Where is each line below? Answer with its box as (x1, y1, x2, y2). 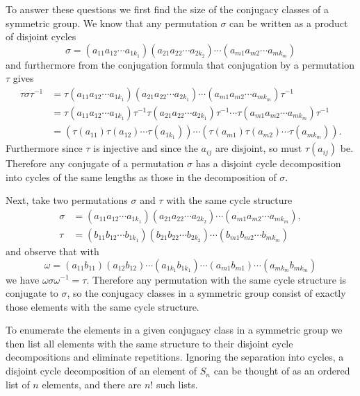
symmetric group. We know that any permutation (6, 15, 218, 30)
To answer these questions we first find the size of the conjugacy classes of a (6, 2, 329, 16)
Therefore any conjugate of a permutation (6, 156, 184, 171)
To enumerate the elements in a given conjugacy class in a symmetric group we (6, 322, 343, 337)
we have (6, 272, 40, 286)
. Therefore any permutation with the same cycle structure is (86, 272, 347, 286)
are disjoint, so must (215, 141, 302, 155)
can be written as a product (229, 15, 348, 30)
